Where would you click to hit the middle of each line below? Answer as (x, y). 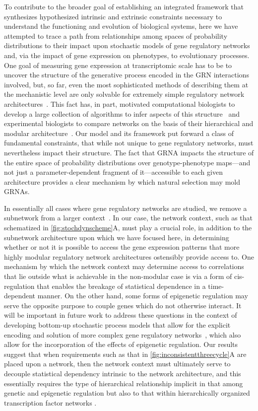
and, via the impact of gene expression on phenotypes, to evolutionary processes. (127, 55)
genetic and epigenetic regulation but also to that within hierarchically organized (127, 393)
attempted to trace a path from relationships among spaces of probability (116, 35)
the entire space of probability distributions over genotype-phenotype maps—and (127, 162)
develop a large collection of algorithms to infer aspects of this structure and (122, 113)
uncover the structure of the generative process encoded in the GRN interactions (127, 75)
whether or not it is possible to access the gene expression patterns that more (122, 247)
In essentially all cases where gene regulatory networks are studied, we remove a (126, 208)
